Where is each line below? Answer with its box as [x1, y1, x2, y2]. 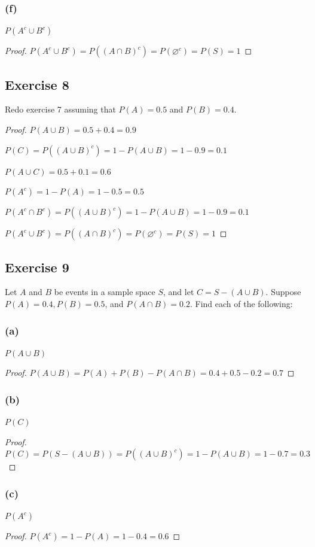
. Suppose [265, 285, 301, 298]
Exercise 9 [5, 257, 69, 276]
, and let [163, 285, 194, 298]
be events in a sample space [54, 285, 155, 298]
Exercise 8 [5, 75, 69, 93]
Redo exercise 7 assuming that [5, 103, 116, 116]
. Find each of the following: [189, 297, 293, 309]
